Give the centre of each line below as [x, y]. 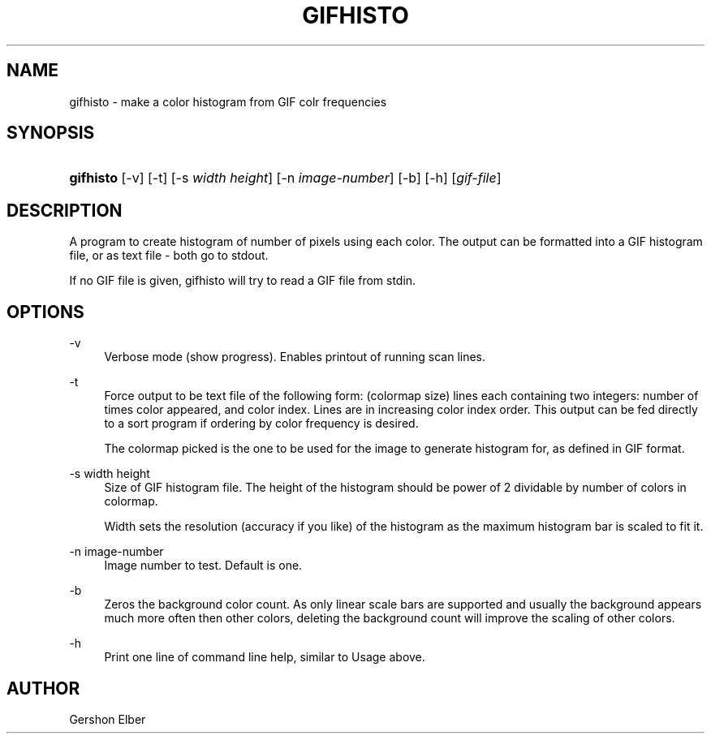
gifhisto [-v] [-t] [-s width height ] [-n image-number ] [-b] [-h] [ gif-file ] [285, 178]
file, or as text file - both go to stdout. [169, 256]
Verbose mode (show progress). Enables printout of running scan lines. [295, 357]
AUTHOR [43, 688]
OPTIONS [45, 312]
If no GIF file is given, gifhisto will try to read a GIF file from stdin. [243, 281]
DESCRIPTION [65, 210]
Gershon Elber [108, 719]
